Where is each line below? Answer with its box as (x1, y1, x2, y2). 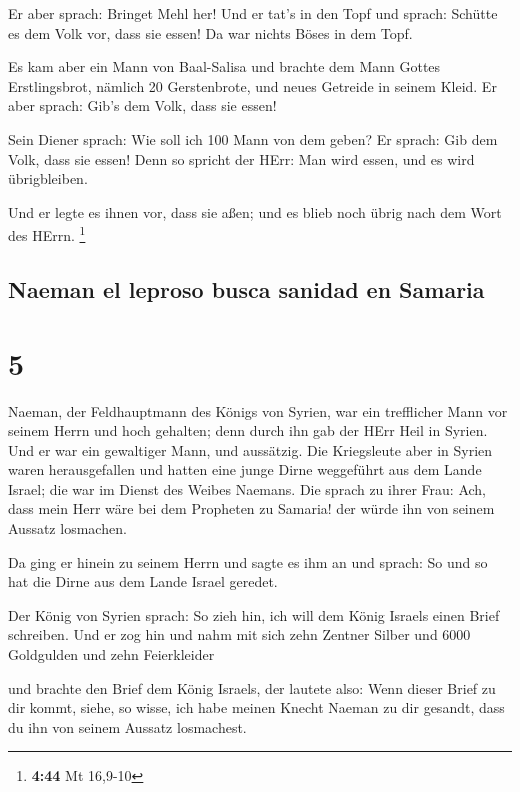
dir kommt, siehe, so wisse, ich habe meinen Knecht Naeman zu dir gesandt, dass (8, 697, 505, 718)
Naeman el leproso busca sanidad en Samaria (8, 273, 485, 304)
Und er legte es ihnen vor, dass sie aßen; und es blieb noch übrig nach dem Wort (8, 201, 502, 222)
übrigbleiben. (8, 168, 88, 189)
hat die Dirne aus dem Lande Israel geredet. (8, 571, 278, 592)
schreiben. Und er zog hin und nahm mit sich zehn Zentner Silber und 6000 (8, 624, 471, 645)
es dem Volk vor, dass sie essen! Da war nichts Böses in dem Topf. (8, 22, 413, 43)
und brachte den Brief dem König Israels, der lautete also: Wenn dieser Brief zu (8, 677, 496, 698)
